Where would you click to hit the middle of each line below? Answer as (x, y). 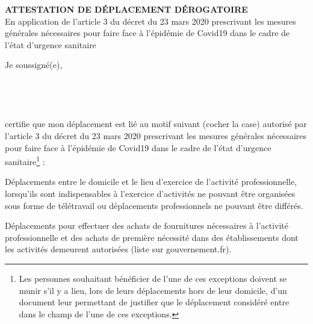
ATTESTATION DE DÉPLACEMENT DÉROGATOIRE (126, 9)
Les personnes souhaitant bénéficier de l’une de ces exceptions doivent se (153, 278)
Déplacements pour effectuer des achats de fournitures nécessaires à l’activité (147, 226)
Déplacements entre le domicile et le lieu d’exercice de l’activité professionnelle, (151, 182)
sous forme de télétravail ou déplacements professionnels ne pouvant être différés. (154, 205)
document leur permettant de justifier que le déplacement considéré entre (154, 302)
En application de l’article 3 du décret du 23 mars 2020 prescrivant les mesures (150, 21)
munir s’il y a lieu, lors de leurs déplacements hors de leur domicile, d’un (153, 290)
